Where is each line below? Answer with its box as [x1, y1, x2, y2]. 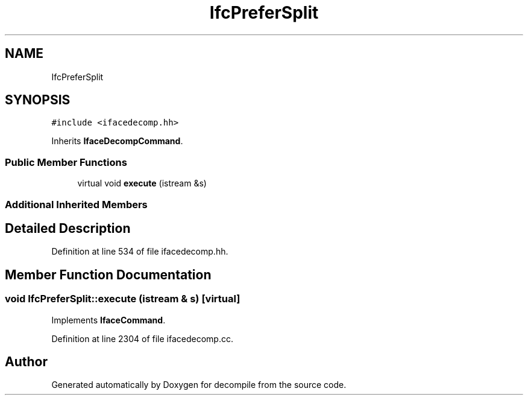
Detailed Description [5, 220, 131, 236]
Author [5, 354, 48, 370]
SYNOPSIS [5, 92, 71, 108]
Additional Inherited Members [5, 198, 148, 211]
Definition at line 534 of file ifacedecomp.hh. [51, 246, 228, 257]
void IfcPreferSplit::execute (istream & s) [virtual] [5, 293, 240, 305]
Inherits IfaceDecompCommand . [51, 136, 183, 147]
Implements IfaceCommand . [51, 314, 166, 325]
